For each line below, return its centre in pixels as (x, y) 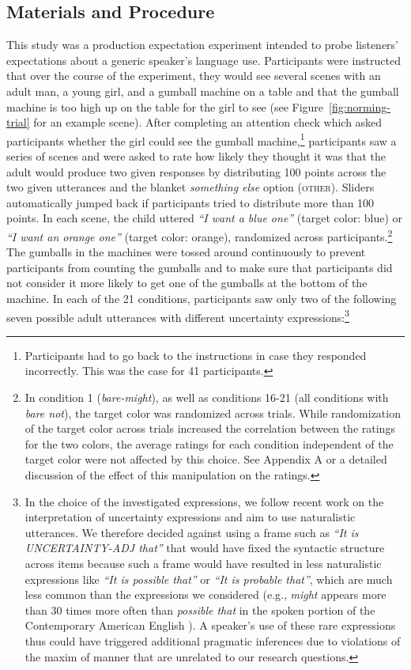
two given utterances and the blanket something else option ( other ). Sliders (190, 187)
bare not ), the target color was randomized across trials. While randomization (213, 413)
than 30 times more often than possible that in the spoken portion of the (200, 609)
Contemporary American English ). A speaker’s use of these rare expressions (210, 625)
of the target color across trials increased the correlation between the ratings (210, 428)
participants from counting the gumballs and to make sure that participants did (200, 267)
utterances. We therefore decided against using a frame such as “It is (192, 532)
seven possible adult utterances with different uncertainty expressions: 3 (178, 316)
